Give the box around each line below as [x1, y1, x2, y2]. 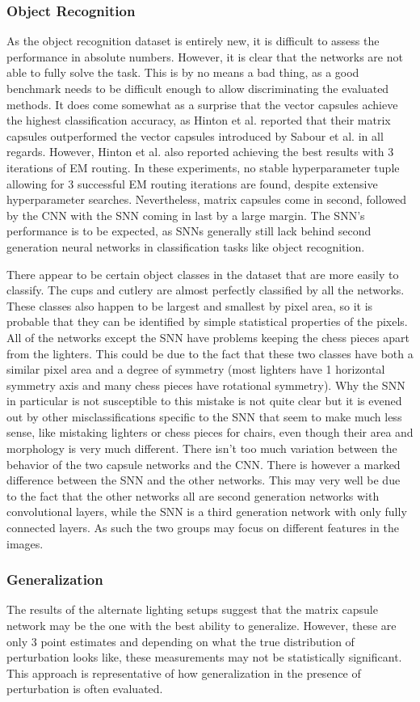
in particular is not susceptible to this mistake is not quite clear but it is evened [6, 392, 402, 409]
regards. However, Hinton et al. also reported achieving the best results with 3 [6, 143, 394, 160]
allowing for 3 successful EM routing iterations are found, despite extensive [6, 175, 378, 192]
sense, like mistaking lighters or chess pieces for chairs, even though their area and [6, 424, 414, 441]
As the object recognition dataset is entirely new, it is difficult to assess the [6, 32, 380, 49]
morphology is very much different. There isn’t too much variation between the [6, 440, 397, 457]
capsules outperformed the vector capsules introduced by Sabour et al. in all [6, 127, 384, 144]
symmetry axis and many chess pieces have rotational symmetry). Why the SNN [6, 376, 405, 393]
